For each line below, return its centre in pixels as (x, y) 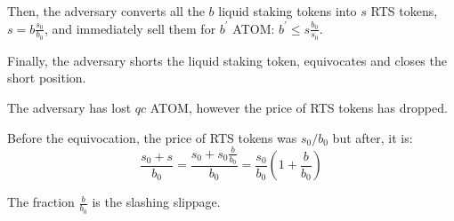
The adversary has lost (69, 108)
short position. (47, 78)
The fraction (41, 202)
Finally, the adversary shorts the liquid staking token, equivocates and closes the (227, 60)
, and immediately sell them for (130, 28)
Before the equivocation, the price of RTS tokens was (152, 137)
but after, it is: (373, 137)
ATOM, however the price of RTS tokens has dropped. (299, 108)
